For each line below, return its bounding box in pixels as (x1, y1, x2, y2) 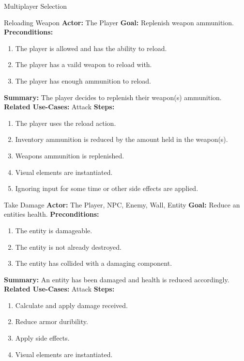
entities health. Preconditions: (4, 209, 99, 219)
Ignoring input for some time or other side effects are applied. (15, 183, 198, 193)
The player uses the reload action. (15, 118, 116, 128)
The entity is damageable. (15, 225, 92, 235)
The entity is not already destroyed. (15, 241, 122, 252)
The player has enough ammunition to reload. (15, 75, 151, 86)
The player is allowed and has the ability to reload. (15, 43, 167, 53)
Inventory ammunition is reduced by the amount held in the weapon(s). (15, 134, 228, 144)
